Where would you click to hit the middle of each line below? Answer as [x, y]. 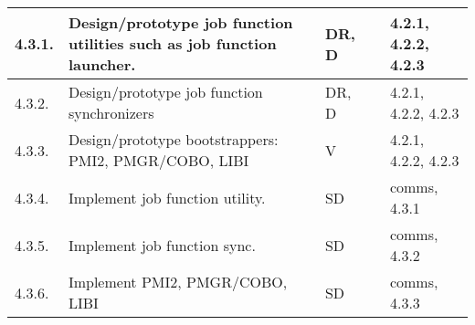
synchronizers [111, 113]
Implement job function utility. [167, 197]
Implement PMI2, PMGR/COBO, [178, 282]
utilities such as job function [172, 43]
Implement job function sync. [162, 245]
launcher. [102, 64]
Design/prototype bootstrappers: [173, 139]
